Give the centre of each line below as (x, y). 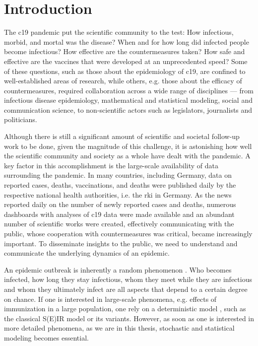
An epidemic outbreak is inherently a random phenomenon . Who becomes (118, 269)
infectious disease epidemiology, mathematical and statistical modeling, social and (128, 100)
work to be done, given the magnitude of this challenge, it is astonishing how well (128, 146)
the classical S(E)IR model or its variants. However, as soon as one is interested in (129, 318)
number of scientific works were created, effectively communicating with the (119, 224)
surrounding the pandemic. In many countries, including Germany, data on (118, 175)
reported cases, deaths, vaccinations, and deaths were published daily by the (120, 185)
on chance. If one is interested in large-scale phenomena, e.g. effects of (110, 299)
